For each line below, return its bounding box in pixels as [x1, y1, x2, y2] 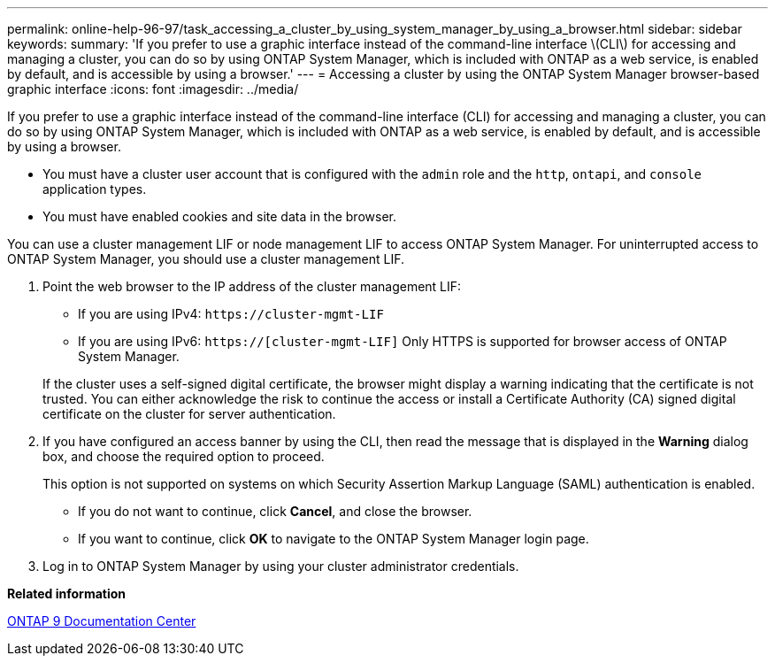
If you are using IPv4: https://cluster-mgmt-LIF [78, 306, 384, 321]
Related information [7, 586, 127, 601]
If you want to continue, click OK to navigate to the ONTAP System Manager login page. [78, 531, 589, 546]
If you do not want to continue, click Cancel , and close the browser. [78, 504, 472, 519]
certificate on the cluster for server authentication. [42, 406, 336, 421]
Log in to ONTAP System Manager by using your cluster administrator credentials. [42, 559, 519, 574]
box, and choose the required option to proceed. [42, 449, 325, 464]
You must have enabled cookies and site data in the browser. [42, 209, 396, 224]
